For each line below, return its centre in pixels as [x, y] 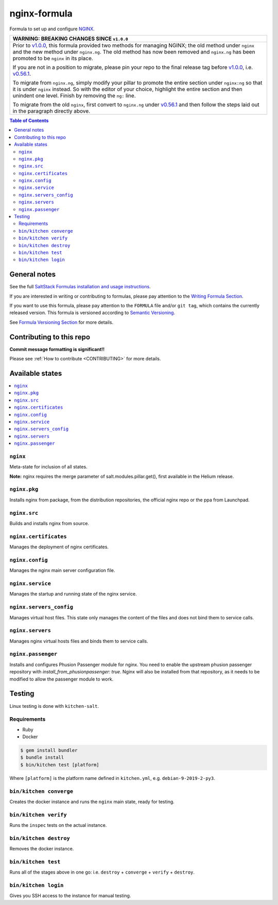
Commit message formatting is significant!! [57, 349]
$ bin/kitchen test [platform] [60, 765]
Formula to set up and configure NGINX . [52, 29]
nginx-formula [41, 13]
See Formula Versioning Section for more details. [61, 322]
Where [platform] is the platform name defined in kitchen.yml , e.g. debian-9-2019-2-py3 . [112, 778]
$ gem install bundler [49, 751]
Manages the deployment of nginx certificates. [59, 547]
